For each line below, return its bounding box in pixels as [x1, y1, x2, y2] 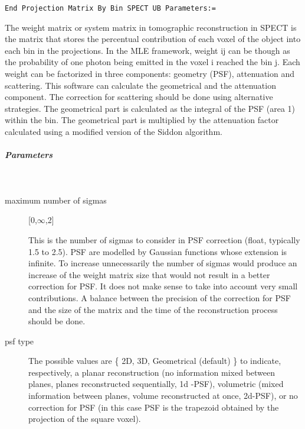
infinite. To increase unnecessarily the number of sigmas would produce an [28, 257, 297, 269]
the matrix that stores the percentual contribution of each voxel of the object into [5, 33, 301, 45]
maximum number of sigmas [5, 193, 107, 206]
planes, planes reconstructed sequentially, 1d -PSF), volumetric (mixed [28, 378, 284, 390]
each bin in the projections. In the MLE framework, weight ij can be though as [5, 44, 290, 56]
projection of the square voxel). [28, 412, 141, 425]
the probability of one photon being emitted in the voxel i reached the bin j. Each [5, 56, 300, 68]
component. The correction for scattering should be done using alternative [5, 91, 273, 103]
